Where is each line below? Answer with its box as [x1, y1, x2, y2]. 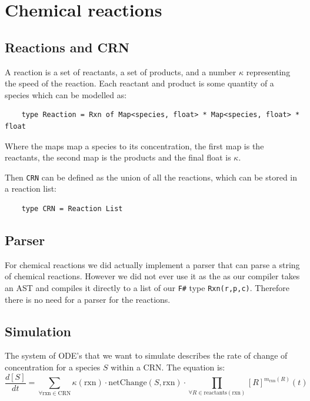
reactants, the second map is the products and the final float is [5, 151, 231, 163]
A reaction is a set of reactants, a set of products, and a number [5, 65, 236, 78]
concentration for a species [5, 361, 101, 373]
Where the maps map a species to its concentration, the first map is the [5, 139, 264, 152]
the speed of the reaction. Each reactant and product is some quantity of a [5, 77, 274, 89]
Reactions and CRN [5, 38, 129, 56]
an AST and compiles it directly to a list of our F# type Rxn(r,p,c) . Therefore [5, 281, 290, 293]
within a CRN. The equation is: [111, 361, 225, 373]
